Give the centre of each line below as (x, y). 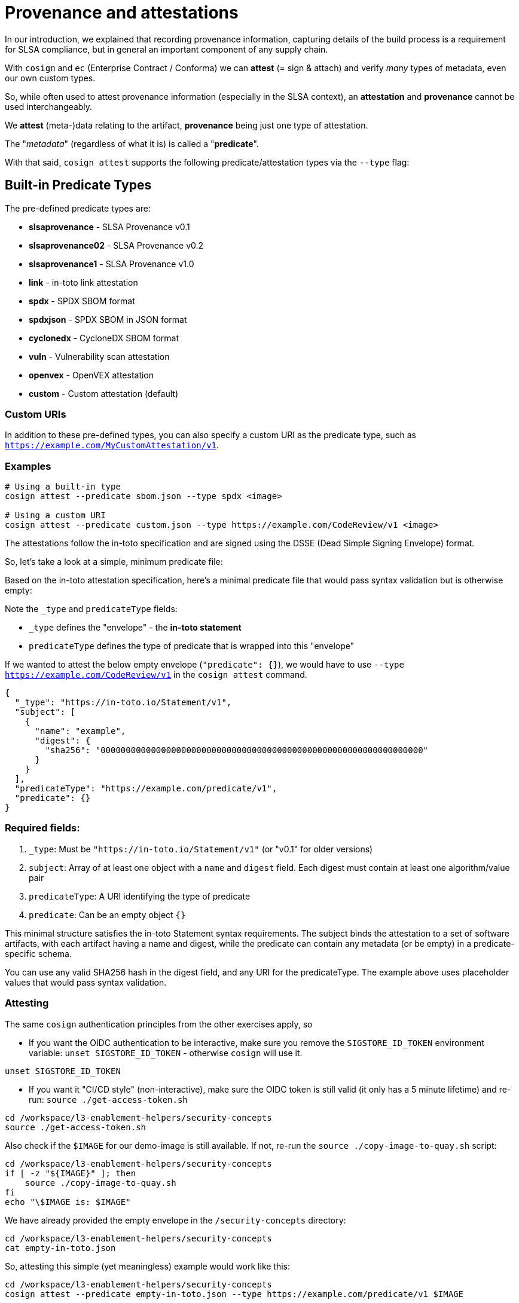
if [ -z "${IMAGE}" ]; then (71, 1173)
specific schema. (39, 953)
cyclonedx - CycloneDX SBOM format (104, 338)
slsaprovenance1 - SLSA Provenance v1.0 (112, 264)
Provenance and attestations (122, 13)
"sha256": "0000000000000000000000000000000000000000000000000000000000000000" (237, 750)
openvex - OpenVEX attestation (91, 375)
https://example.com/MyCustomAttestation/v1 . (112, 445)
